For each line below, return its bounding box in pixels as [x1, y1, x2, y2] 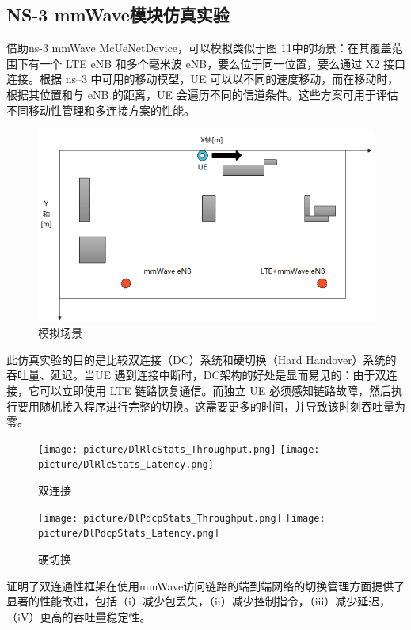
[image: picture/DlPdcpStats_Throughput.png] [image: [38, 512, 325, 524]
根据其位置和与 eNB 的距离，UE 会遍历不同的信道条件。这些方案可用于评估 [6, 85, 398, 102]
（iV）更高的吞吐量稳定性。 [6, 608, 151, 624]
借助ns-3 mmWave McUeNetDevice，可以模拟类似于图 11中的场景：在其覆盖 [6, 40, 392, 56]
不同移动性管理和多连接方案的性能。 [6, 101, 195, 118]
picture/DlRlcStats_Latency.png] [38, 459, 214, 471]
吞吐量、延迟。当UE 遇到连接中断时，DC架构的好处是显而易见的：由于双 [6, 366, 386, 383]
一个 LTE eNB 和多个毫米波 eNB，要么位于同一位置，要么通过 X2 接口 [39, 55, 405, 71]
